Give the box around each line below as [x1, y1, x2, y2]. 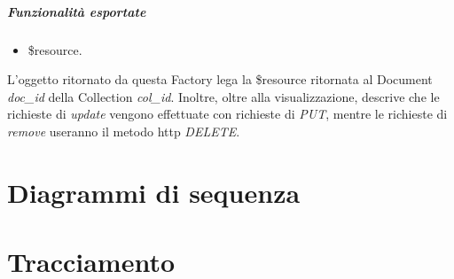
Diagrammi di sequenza [7, 174, 301, 210]
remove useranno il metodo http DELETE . [7, 121, 240, 140]
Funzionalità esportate [7, 2, 146, 20]
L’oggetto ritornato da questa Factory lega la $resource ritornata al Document [7, 70, 433, 89]
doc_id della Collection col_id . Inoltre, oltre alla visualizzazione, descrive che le [7, 87, 440, 105]
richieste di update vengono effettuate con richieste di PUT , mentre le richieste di [7, 105, 448, 123]
